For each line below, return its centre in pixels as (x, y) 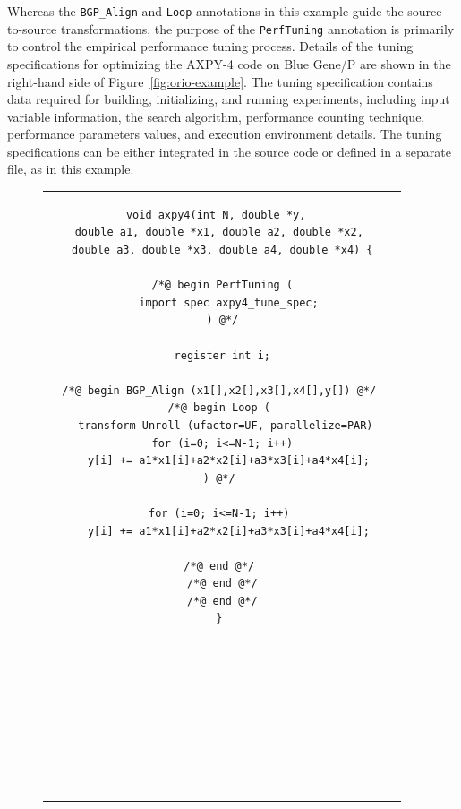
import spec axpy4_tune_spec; (229, 302)
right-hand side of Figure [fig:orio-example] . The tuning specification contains (220, 81)
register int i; (222, 355)
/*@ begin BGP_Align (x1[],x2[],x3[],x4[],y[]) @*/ (219, 390)
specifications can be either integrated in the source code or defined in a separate (229, 151)
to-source (32, 28)
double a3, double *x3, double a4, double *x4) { (222, 250)
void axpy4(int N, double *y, (216, 215)
